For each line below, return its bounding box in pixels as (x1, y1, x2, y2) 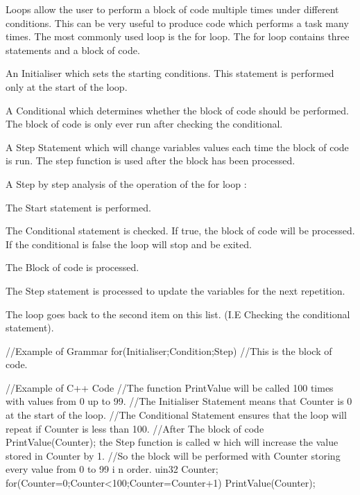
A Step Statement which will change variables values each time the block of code (6, 139, 349, 154)
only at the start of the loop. (6, 79, 128, 94)
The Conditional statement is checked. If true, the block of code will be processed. (6, 223, 355, 238)
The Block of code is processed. (6, 260, 139, 275)
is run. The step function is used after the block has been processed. (6, 153, 295, 168)
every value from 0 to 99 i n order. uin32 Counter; (6, 462, 218, 476)
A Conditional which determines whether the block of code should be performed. (6, 103, 349, 117)
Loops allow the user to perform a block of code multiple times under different (6, 2, 339, 16)
